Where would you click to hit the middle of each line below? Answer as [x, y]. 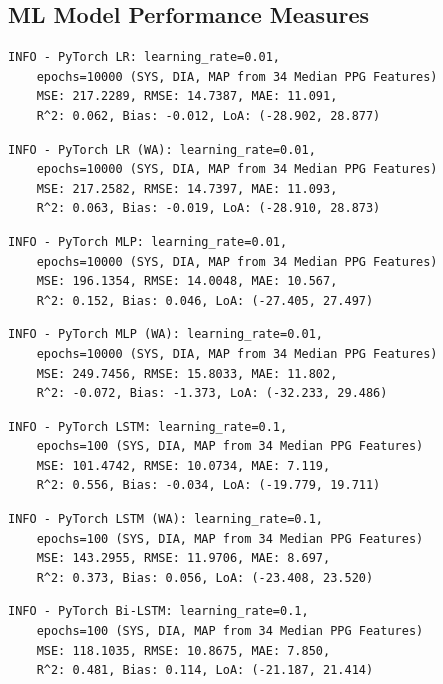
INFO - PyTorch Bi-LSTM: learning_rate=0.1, [158, 611]
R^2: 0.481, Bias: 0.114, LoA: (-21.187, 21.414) [205, 670]
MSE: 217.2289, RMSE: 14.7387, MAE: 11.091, [187, 96]
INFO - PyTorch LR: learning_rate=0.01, [144, 57]
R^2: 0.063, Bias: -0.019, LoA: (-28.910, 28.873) [208, 208]
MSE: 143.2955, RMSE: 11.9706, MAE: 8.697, [183, 558]
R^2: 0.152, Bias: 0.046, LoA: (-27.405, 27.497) [205, 300]
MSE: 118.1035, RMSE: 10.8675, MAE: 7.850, [183, 650]
